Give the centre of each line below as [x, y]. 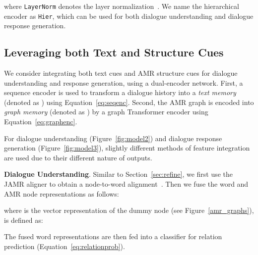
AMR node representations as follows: [62, 193]
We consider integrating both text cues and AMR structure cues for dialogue [121, 73]
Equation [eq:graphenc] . [41, 122]
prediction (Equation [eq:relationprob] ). [64, 246]
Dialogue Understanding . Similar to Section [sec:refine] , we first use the [119, 174]
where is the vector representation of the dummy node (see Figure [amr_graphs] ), [129, 210]
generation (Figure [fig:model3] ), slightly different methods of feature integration [127, 148]
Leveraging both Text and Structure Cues [114, 52]
